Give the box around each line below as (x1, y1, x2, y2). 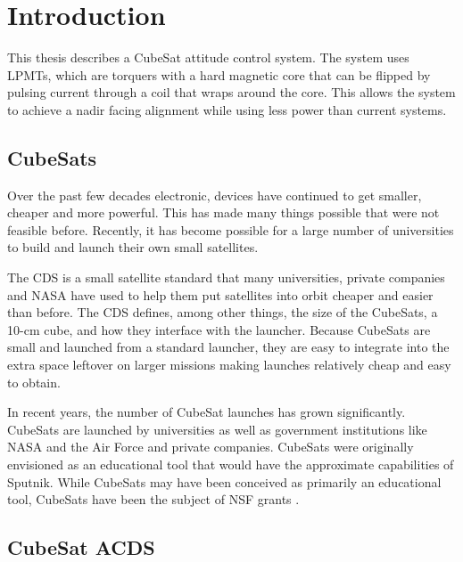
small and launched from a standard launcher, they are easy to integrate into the (7, 338, 450, 356)
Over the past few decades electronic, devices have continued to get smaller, (7, 185, 422, 204)
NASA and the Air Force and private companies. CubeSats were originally (7, 437, 414, 456)
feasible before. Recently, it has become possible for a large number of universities (7, 220, 454, 239)
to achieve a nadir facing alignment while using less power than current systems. (7, 100, 447, 118)
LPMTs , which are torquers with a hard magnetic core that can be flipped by (7, 65, 431, 84)
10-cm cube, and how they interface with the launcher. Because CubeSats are (7, 320, 431, 338)
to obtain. (7, 372, 61, 391)
